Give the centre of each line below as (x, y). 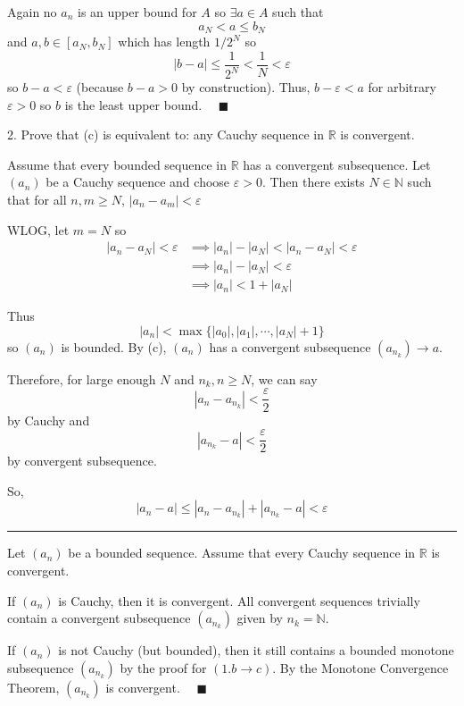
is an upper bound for (137, 12)
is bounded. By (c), (114, 346)
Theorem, (33, 687)
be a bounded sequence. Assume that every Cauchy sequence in (242, 553)
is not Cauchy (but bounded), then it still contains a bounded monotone (256, 650)
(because (100, 87)
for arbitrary (402, 87)
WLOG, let (38, 229)
